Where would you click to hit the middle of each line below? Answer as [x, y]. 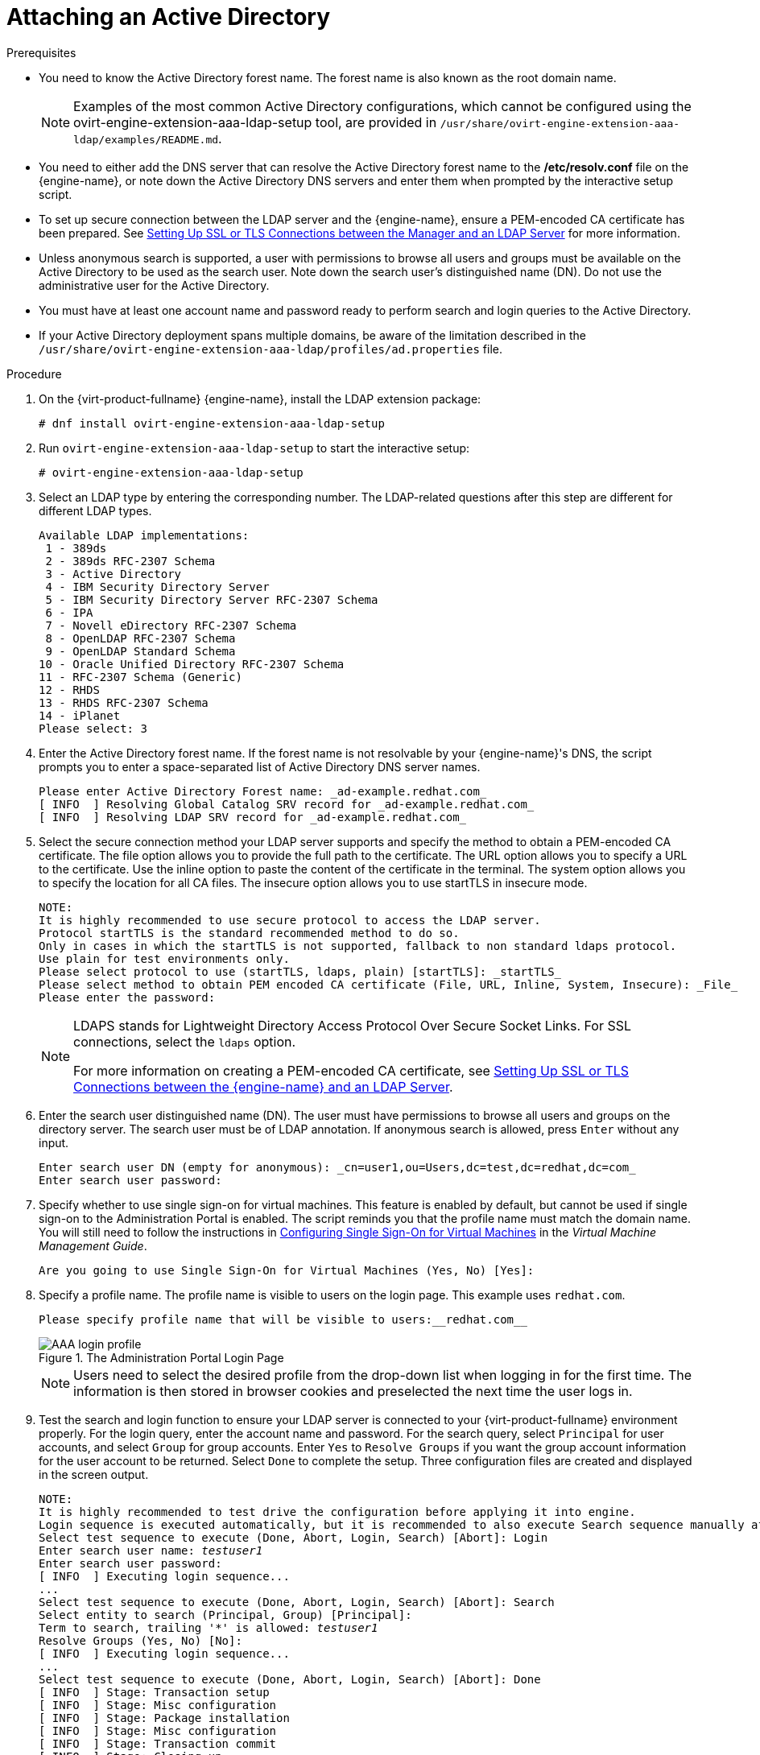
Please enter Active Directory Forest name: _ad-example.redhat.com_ [263, 791]
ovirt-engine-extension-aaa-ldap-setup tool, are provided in [255, 122]
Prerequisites [41, 52]
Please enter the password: [127, 997]
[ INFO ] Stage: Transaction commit [158, 1743]
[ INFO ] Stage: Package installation [164, 1718]
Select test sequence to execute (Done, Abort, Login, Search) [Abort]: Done [290, 1679]
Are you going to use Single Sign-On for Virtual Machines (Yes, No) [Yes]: [287, 1270]
